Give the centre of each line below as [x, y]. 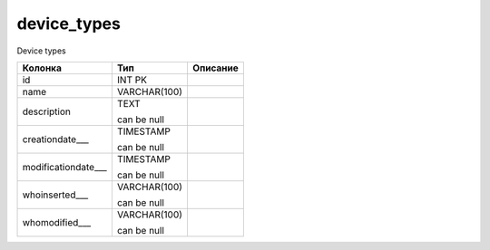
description [47, 111]
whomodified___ [56, 222]
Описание [216, 68]
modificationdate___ [65, 167]
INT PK [132, 80]
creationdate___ [56, 139]
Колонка [42, 68]
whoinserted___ [55, 195]
